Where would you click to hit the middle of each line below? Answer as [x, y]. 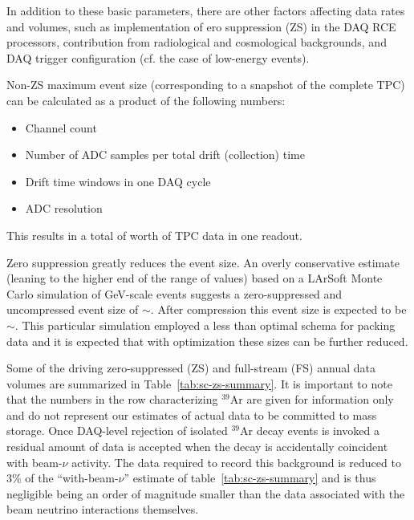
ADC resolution [64, 208]
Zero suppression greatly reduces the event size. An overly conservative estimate [203, 262]
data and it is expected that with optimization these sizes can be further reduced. [207, 341]
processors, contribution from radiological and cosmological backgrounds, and [197, 42]
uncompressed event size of [73, 309]
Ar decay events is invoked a [309, 431]
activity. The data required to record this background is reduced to [236, 462]
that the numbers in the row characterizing [112, 399]
